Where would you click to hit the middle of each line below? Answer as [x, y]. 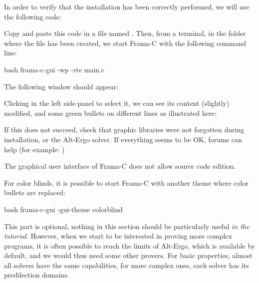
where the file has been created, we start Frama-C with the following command [125, 43]
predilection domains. [37, 275]
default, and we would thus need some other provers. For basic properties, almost [128, 255]
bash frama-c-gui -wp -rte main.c [54, 69]
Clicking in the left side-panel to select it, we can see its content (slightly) [117, 103]
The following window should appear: [61, 86]
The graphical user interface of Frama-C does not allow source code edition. [120, 166]
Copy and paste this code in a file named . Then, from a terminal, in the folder [125, 33]
